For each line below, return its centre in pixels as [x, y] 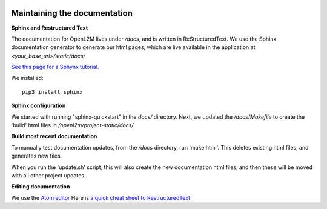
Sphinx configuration [38, 105]
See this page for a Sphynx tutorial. [55, 67]
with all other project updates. [48, 175]
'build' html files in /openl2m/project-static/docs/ [72, 125]
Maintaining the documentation [72, 13]
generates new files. [37, 156]
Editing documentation [41, 187]
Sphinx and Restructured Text [50, 28]
